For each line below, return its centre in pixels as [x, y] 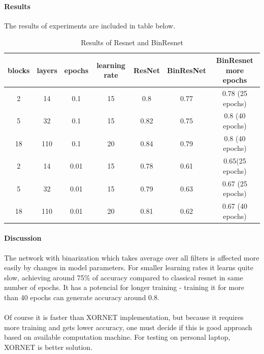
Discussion [23, 238]
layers [47, 70]
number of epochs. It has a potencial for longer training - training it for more [124, 287]
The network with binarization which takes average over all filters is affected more [132, 257]
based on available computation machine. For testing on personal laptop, [117, 337]
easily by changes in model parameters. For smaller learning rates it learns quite [129, 267]
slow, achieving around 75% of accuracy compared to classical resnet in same [124, 277]
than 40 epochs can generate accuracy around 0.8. [82, 297]
